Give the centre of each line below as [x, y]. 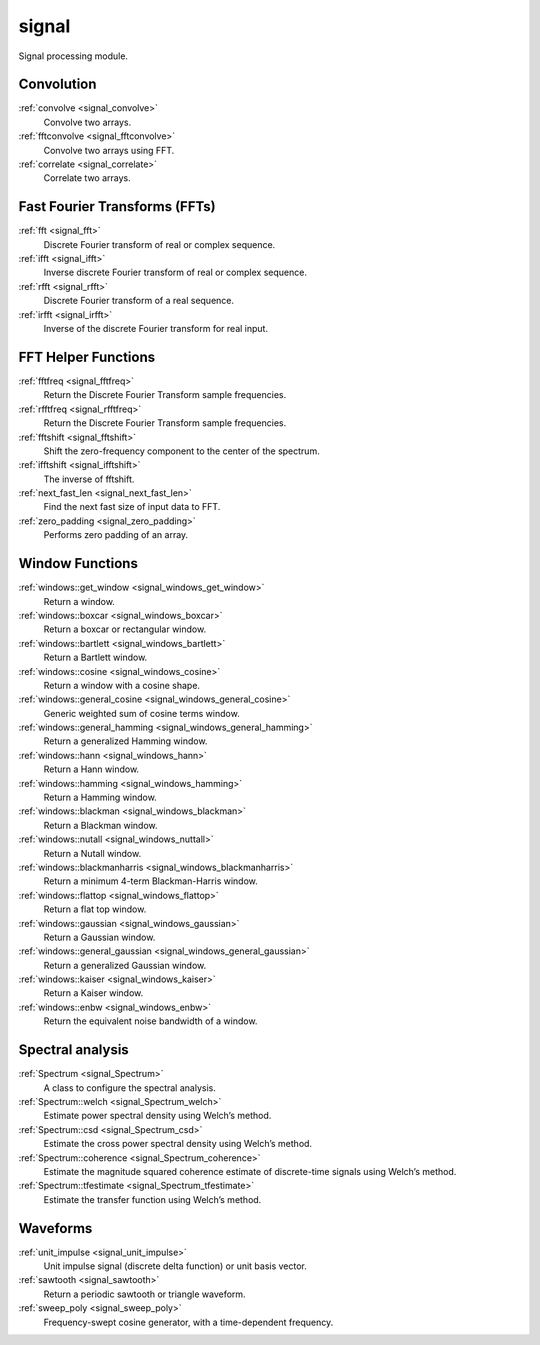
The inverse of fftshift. [89, 479]
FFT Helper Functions [87, 356]
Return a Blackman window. [101, 825]
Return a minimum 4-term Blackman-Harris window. [151, 881]
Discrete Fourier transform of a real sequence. [139, 301]
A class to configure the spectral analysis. [130, 1087]
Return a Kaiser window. [93, 993]
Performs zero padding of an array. [116, 535]
